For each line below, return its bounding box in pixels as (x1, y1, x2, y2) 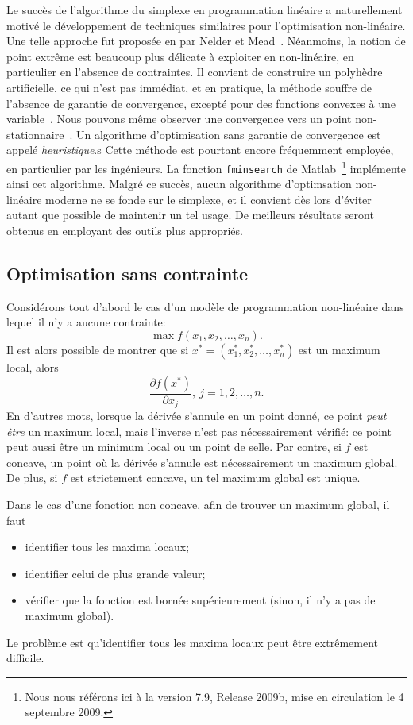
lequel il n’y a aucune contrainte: (6, 314, 166, 330)
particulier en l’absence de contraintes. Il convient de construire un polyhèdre (6, 64, 383, 80)
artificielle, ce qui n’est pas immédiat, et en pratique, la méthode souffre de (6, 79, 372, 95)
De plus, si (6, 469, 58, 486)
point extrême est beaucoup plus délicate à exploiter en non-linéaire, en (6, 48, 354, 64)
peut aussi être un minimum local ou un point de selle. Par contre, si (6, 438, 342, 455)
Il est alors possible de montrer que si (6, 341, 189, 358)
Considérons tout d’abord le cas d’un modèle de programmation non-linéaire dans (6, 298, 404, 314)
